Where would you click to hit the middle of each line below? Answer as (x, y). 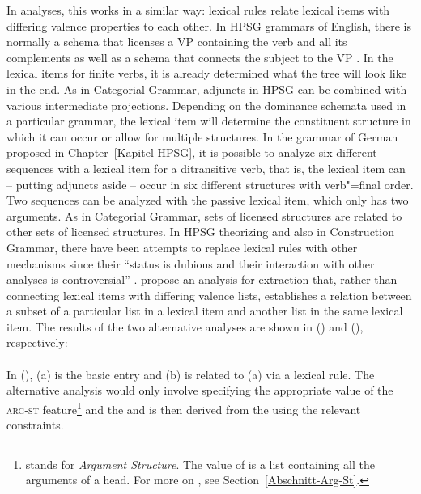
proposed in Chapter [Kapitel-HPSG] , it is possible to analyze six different (192, 152)
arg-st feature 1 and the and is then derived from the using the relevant (184, 407)
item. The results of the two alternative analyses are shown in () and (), (185, 326)
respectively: (37, 342)
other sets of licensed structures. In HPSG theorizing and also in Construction (200, 232)
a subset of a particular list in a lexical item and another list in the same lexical (205, 311)
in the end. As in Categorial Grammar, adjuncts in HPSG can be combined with (207, 89)
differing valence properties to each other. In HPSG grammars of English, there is (209, 25)
